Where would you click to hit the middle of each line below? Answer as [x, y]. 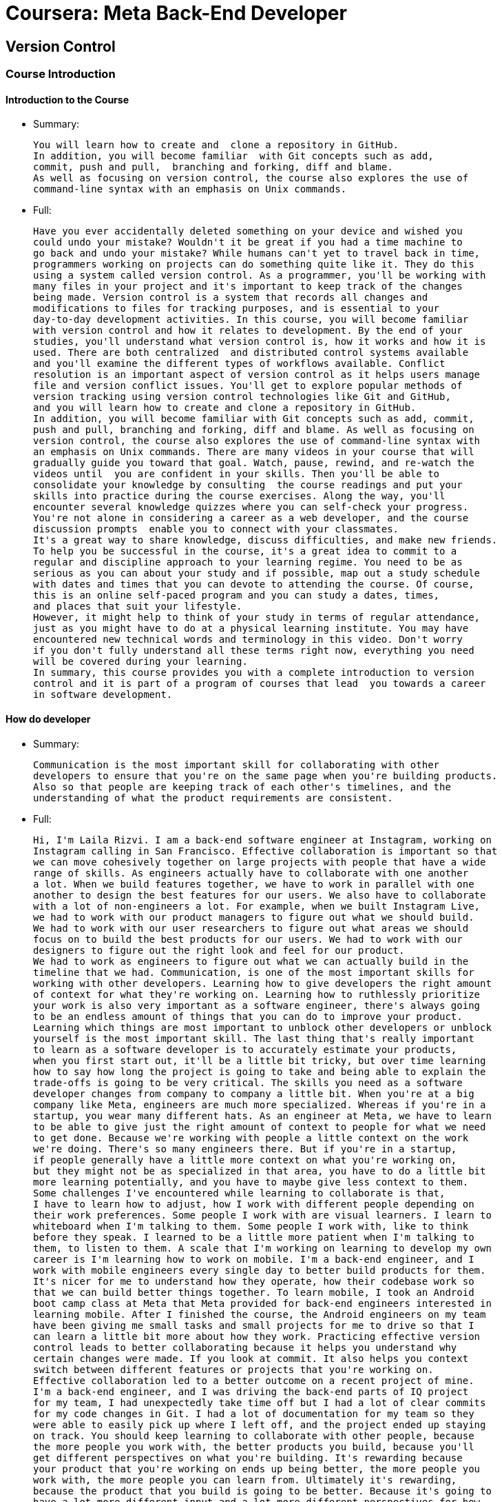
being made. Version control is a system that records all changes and [231, 298]
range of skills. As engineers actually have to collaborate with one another [251, 873]
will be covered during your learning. [140, 662]
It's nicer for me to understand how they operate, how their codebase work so [254, 1281]
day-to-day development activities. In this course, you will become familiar [251, 320]
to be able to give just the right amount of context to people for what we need [260, 1126]
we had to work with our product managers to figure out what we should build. [254, 917]
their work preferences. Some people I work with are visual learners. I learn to [262, 1215]
